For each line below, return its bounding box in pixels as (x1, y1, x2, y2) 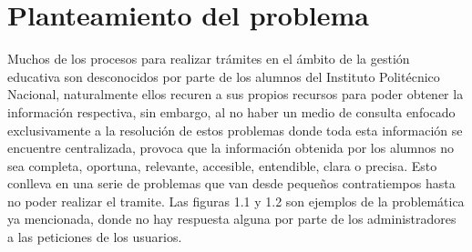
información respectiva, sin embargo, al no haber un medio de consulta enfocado (7, 102, 456, 121)
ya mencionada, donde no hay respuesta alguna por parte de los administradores (7, 209, 457, 228)
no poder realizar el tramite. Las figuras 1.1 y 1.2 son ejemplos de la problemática (7, 191, 465, 210)
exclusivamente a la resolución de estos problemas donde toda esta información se (7, 120, 463, 139)
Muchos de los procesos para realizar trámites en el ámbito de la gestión (7, 49, 410, 68)
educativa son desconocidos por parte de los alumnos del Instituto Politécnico (7, 66, 440, 86)
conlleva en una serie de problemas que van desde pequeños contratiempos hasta (7, 174, 456, 193)
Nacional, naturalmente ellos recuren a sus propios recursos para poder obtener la (7, 85, 464, 104)
